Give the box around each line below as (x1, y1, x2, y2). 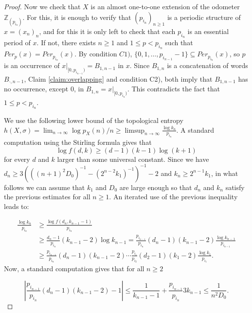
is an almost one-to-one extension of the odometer (90, 1, 240, 11)
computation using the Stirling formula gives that (4, 137, 152, 147)
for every (4, 154, 30, 164)
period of (4, 37, 31, 47)
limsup (125, 127, 144, 134)
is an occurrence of (4, 60, 60, 70)
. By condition (74, 49, 117, 59)
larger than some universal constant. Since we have (57, 154, 209, 164)
